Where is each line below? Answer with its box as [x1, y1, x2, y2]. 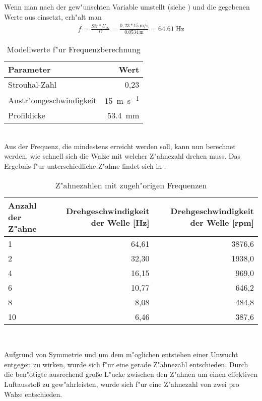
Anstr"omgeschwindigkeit [8, 94, 97, 106]
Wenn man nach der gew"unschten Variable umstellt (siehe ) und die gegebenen [4, 2, 250, 12]
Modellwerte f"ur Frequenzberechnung [7, 43, 141, 55]
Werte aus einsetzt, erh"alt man [4, 11, 102, 22]
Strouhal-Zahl [8, 78, 57, 90]
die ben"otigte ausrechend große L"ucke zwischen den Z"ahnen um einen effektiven [4, 369, 257, 379]
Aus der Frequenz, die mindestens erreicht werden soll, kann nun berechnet [4, 141, 236, 151]
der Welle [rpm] [190, 217, 254, 229]
